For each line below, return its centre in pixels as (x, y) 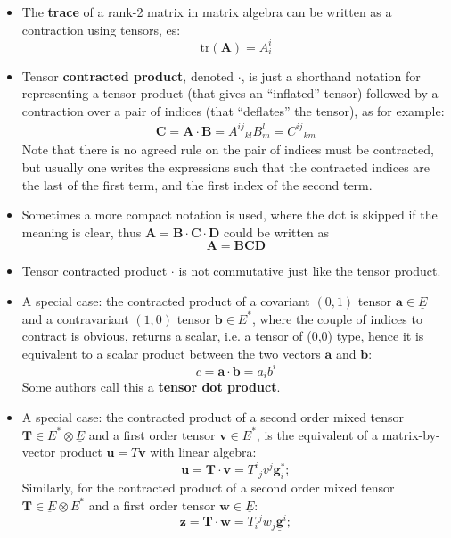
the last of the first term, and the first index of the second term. (197, 184)
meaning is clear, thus (82, 232)
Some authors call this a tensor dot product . (151, 387)
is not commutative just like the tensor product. (310, 271)
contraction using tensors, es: (101, 29)
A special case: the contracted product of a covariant (166, 301)
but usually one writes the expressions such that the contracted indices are (226, 167)
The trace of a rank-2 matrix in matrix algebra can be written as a (207, 12)
